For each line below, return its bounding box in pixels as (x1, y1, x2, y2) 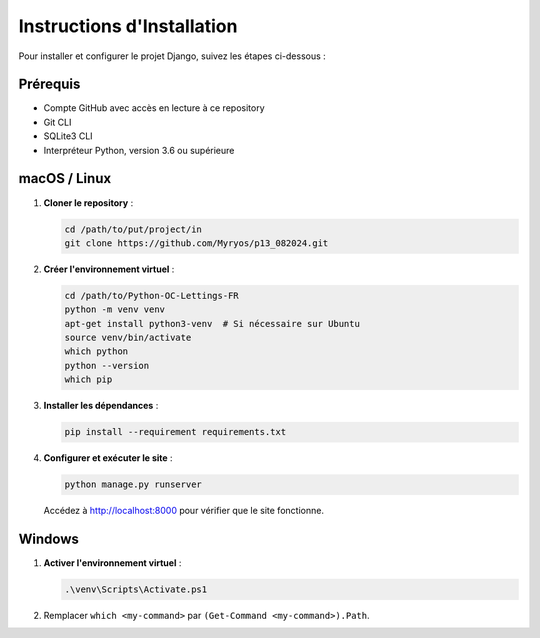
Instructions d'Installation (18, 15, 238, 37)
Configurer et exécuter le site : (43, 452, 174, 464)
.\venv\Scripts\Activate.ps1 (64, 584, 208, 595)
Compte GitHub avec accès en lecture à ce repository (43, 102, 265, 114)
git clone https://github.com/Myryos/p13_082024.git (64, 237, 329, 249)
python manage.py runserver (64, 479, 202, 490)
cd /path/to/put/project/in (64, 223, 202, 235)
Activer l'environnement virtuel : (43, 557, 182, 569)
